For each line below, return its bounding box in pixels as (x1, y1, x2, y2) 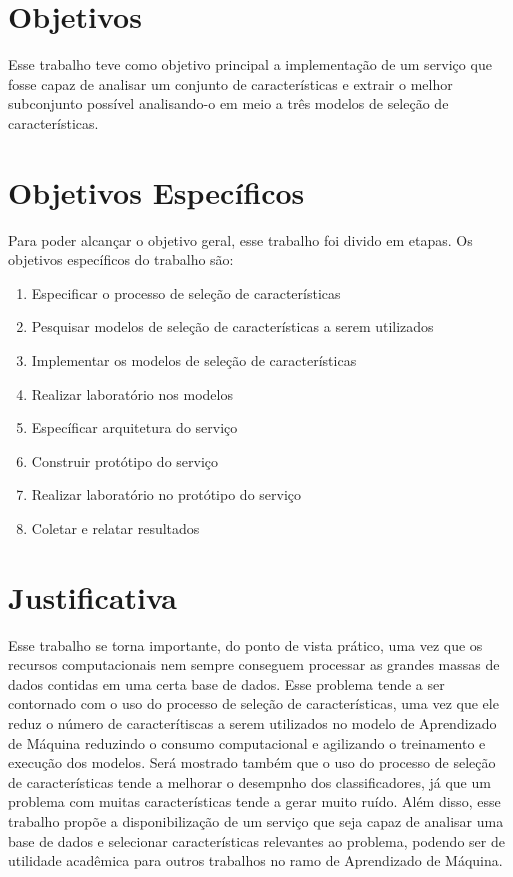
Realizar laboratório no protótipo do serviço (31, 484, 302, 505)
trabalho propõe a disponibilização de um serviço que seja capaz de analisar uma (8, 811, 504, 832)
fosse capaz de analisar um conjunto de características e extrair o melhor (8, 73, 453, 94)
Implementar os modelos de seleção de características (31, 350, 357, 370)
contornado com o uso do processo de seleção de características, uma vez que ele (8, 693, 499, 714)
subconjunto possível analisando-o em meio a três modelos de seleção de (8, 93, 449, 114)
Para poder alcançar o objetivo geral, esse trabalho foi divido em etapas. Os (8, 229, 473, 250)
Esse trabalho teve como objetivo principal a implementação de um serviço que (8, 54, 492, 75)
